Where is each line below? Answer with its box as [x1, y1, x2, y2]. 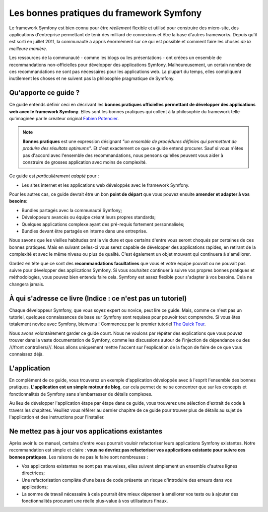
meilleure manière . [9, 45, 47, 52]
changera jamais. [9, 281, 45, 287]
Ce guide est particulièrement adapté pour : [9, 173, 99, 179]
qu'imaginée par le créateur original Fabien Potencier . [9, 115, 119, 121]
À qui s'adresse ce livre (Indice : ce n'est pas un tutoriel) [9, 294, 187, 302]
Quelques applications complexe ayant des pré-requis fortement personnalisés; [21, 221, 185, 227]
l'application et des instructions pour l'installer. [9, 414, 105, 420]
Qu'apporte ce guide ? [9, 88, 80, 97]
